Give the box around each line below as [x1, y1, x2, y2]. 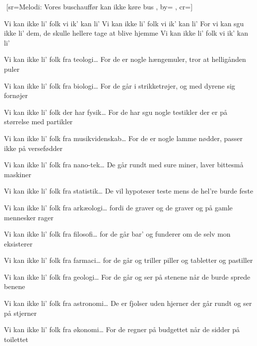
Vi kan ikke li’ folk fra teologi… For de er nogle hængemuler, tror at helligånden [4, 54, 246, 64]
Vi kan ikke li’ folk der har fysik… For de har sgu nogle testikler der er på [4, 106, 227, 117]
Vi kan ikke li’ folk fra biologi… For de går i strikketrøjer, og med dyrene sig [4, 80, 235, 91]
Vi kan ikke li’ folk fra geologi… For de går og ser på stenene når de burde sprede [4, 271, 251, 282]
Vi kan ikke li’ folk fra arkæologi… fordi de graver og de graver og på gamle [4, 202, 233, 212]
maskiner [4, 169, 31, 179]
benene [4, 281, 25, 292]
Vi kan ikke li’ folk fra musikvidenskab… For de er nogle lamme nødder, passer [4, 133, 243, 143]
